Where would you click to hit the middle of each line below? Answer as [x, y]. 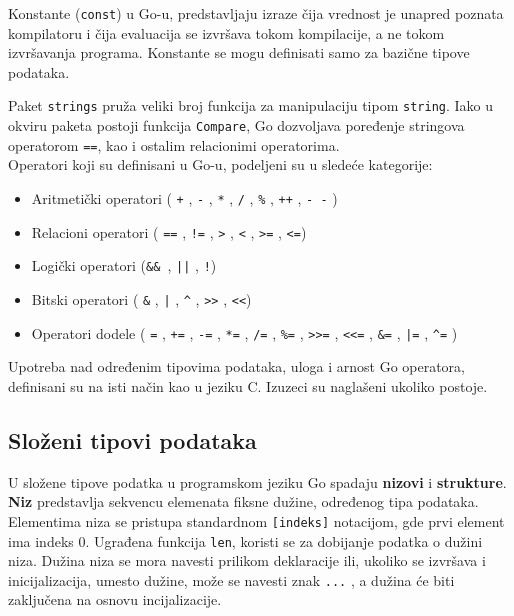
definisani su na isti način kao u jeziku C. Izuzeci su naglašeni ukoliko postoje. [248, 385]
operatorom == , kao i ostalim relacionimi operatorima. [174, 144]
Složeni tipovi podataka [132, 439]
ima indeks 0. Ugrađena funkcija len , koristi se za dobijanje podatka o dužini [245, 540]
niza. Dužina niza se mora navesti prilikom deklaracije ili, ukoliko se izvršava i [247, 560]
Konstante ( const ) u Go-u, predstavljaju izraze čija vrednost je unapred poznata [256, 13]
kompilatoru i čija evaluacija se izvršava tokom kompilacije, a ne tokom [226, 32]
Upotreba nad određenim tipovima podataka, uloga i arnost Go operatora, [237, 366]
